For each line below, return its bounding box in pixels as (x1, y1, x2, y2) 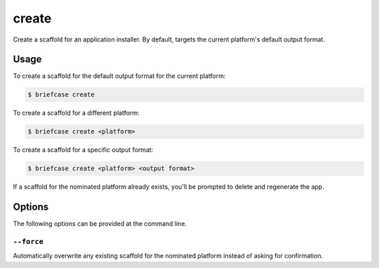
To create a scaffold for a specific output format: (13, 146, 154, 154)
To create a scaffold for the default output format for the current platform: (13, 72, 226, 80)
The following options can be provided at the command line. (13, 219, 187, 228)
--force (13, 237, 44, 246)
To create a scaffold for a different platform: (13, 109, 140, 117)
